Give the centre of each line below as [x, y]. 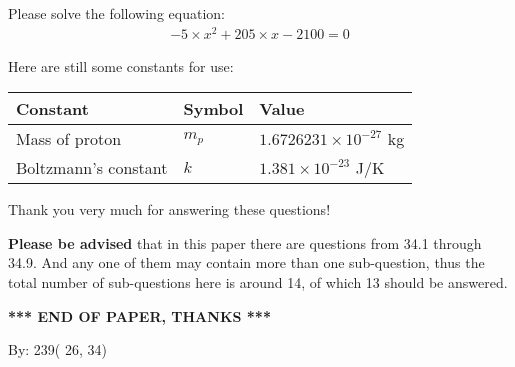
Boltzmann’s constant [92, 168]
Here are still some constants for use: [121, 65]
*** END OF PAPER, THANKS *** [139, 315]
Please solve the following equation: [116, 13]
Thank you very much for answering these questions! [169, 209]
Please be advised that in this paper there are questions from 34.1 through [245, 242]
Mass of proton [69, 139]
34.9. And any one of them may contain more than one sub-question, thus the [246, 262]
